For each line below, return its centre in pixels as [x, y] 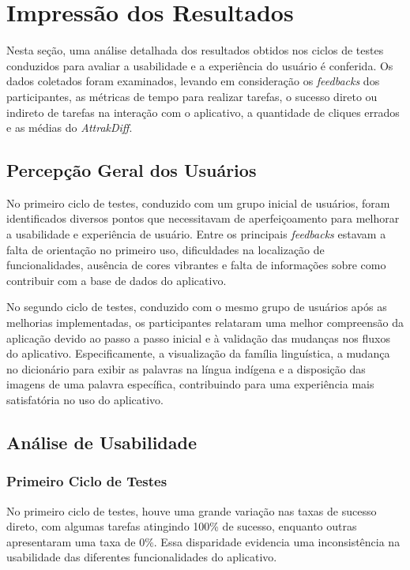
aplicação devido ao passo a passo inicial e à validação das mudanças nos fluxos [198, 337]
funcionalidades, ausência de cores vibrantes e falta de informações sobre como [196, 265]
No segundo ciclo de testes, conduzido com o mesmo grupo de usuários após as [197, 307]
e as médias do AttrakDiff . [70, 127]
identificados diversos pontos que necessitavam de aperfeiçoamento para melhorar [203, 218]
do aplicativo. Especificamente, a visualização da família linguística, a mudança [198, 353]
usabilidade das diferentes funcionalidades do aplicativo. [142, 557]
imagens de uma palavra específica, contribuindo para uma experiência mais [190, 384]
